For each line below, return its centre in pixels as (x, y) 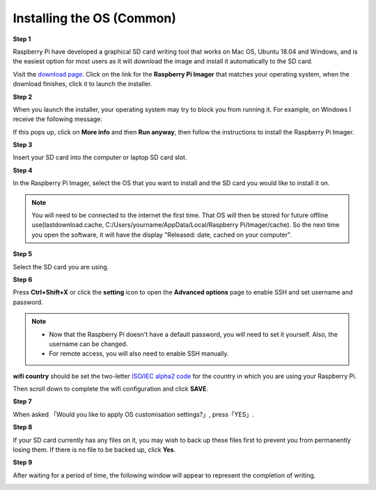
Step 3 (23, 145)
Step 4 (23, 170)
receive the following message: (57, 119)
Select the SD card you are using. (61, 267)
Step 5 (23, 254)
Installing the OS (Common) (95, 18)
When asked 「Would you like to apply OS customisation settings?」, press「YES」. (133, 414)
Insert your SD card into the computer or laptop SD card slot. (100, 157)
